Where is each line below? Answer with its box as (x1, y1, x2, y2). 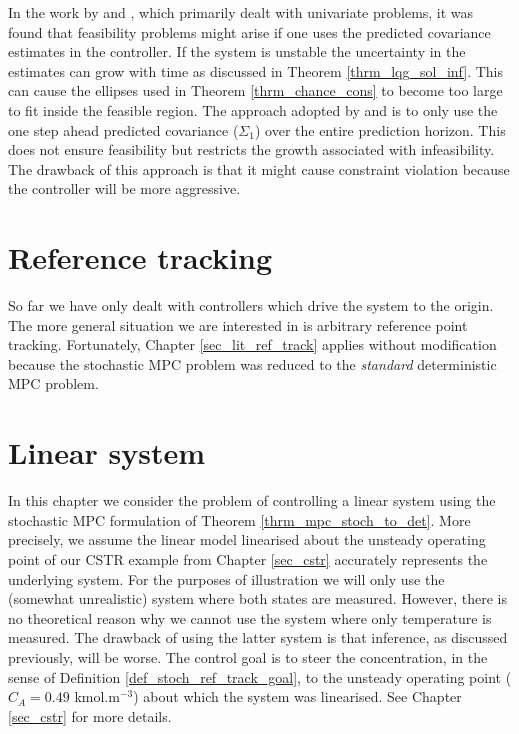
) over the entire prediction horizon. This (254, 119, 506, 140)
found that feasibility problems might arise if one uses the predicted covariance (8, 21, 491, 42)
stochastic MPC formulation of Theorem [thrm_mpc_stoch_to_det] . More (8, 509, 471, 530)
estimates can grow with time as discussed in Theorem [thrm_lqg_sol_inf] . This (8, 60, 503, 81)
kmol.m (74, 686, 120, 707)
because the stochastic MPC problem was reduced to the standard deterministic (8, 353, 497, 374)
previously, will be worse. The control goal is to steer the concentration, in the (8, 646, 488, 667)
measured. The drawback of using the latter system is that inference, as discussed (8, 627, 508, 648)
